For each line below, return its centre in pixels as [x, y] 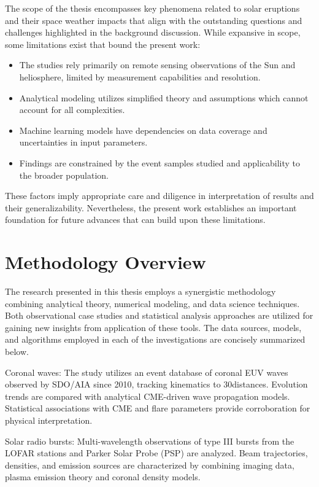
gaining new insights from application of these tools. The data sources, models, [153, 327]
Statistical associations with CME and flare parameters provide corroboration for [158, 408]
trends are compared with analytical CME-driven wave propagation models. [148, 396]
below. [17, 351]
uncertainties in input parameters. [83, 142]
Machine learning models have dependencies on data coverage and [143, 130]
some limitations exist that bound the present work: [103, 44]
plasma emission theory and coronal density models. [103, 477]
